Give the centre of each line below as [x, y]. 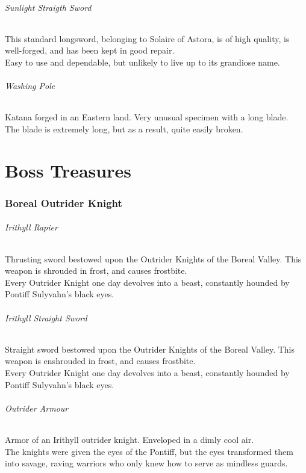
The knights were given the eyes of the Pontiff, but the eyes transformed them [149, 451]
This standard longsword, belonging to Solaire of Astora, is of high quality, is [147, 38]
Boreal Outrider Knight [64, 202]
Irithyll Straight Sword [46, 317]
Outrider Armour [37, 408]
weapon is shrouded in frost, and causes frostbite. [96, 271]
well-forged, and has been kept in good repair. [90, 50]
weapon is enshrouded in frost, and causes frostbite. [100, 361]
